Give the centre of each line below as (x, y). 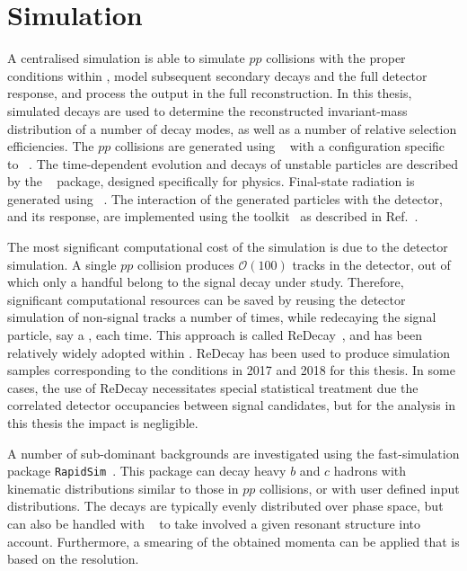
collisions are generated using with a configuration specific (280, 146)
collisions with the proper (336, 58)
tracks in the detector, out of (371, 264)
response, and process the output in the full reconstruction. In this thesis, (210, 93)
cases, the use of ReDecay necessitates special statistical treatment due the (213, 387)
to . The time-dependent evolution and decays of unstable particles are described (233, 163)
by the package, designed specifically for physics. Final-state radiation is (211, 181)
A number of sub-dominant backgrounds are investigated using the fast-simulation (233, 453)
